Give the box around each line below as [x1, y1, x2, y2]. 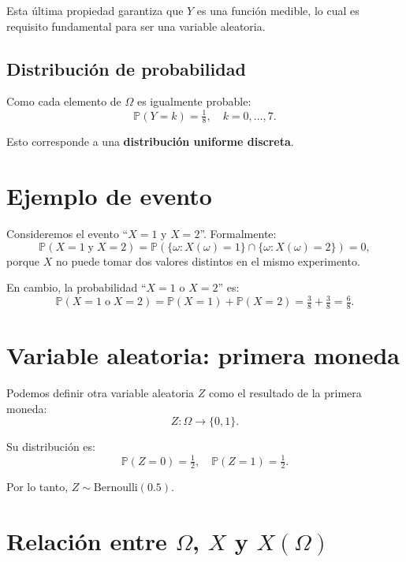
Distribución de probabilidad [6, 56, 246, 80]
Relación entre [6, 525, 167, 557]
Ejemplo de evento [6, 180, 212, 212]
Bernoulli [93, 482, 138, 494]
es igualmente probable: [136, 93, 251, 110]
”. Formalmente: [199, 225, 277, 242]
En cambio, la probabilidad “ [6, 279, 147, 296]
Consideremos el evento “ [6, 225, 129, 242]
